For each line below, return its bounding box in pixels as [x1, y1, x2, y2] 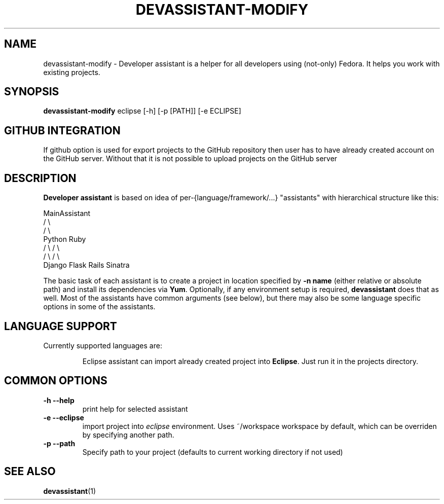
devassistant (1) [43, 486, 96, 495]
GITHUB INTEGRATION [4, 124, 121, 137]
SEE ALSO [4, 465, 56, 478]
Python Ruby [43, 235, 86, 244]
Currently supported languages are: [43, 341, 162, 350]
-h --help [43, 395, 75, 405]
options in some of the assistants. [43, 302, 156, 311]
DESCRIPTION [4, 171, 77, 185]
